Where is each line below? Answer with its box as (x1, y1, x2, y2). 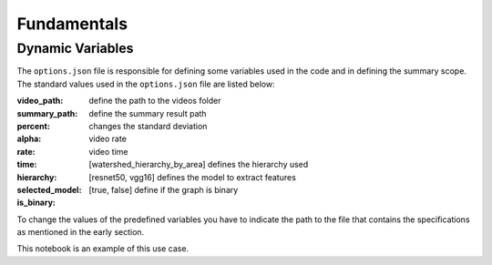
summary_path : (16, 107, 78, 118)
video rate (88, 133, 128, 145)
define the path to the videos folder (88, 96, 222, 107)
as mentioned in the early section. (16, 227, 145, 238)
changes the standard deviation (88, 120, 208, 131)
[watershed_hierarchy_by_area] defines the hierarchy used (88, 159, 309, 170)
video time (88, 146, 128, 157)
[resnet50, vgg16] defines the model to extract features (88, 171, 296, 182)
